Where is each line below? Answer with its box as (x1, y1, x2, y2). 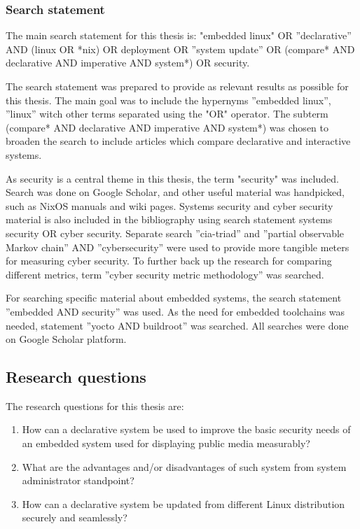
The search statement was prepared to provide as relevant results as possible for (6, 79, 349, 93)
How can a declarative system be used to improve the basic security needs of (22, 422, 351, 437)
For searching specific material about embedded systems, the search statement (6, 290, 342, 305)
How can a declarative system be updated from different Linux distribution (22, 496, 345, 511)
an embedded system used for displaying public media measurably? (22, 436, 310, 451)
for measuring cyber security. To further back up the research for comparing (6, 253, 332, 268)
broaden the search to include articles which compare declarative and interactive (6, 134, 351, 148)
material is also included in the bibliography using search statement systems (6, 212, 333, 227)
